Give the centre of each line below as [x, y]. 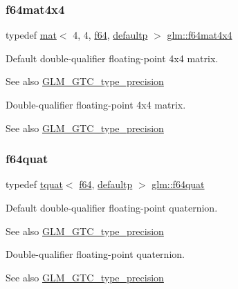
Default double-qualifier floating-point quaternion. [112, 207]
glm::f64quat [178, 184]
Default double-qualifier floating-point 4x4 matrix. [112, 58]
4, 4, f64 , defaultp [110, 35]
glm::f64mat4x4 [200, 35]
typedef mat [31, 35]
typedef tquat [34, 184]
